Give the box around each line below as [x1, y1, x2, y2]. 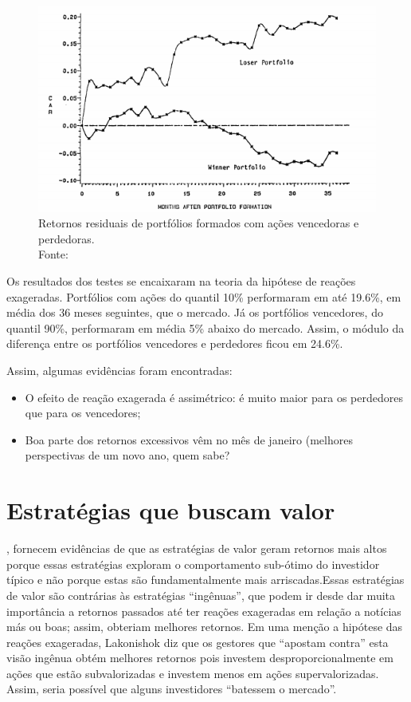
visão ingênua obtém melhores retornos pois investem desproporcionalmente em [6, 649, 393, 666]
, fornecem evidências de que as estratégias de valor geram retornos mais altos [6, 540, 387, 557]
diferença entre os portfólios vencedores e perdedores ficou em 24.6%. [6, 335, 343, 352]
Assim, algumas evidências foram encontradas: [6, 362, 233, 379]
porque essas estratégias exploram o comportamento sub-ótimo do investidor [6, 555, 380, 572]
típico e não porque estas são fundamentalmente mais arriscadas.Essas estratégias [6, 571, 405, 588]
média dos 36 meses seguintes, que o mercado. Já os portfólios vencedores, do [6, 304, 383, 321]
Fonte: [38, 246, 68, 262]
